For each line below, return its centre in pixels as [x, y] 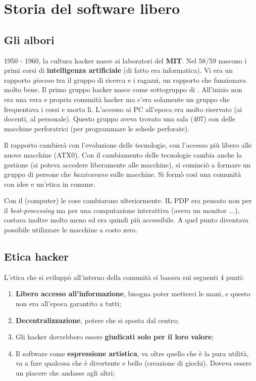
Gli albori [29, 39]
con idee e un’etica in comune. [50, 184]
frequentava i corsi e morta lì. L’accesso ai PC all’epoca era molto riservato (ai [123, 109]
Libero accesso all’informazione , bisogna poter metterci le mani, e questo [133, 294]
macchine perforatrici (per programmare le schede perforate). [97, 128]
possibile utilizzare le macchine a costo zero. [71, 230]
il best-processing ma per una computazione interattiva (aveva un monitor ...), [122, 210]
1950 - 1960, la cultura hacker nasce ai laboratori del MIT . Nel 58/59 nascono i [125, 60]
